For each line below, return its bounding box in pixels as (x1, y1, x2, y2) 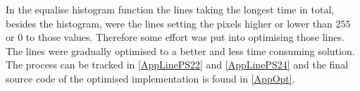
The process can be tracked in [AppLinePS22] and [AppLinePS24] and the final (6, 57, 349, 72)
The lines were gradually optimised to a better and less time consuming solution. (6, 43, 355, 58)
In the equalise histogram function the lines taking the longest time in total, (6, 2, 335, 16)
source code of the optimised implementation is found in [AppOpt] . (6, 71, 295, 85)
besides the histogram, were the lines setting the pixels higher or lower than (6, 16, 333, 30)
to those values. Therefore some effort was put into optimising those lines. (25, 30, 345, 44)
